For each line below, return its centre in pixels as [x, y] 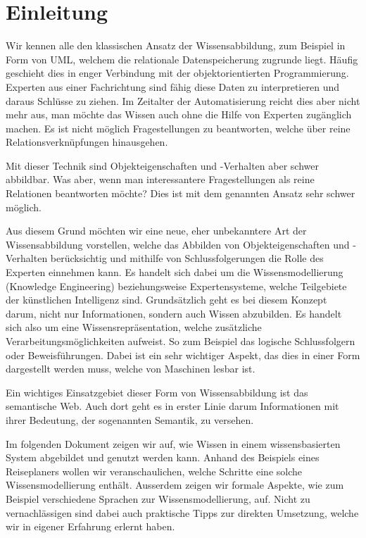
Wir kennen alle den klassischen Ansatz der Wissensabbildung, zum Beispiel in [176, 45]
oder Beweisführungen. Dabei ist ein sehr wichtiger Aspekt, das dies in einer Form [183, 355]
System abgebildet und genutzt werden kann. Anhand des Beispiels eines [163, 457]
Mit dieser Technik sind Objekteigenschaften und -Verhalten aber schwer [162, 165]
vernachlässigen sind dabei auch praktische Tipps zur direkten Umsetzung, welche [182, 512]
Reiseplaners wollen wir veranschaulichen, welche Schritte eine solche [154, 471]
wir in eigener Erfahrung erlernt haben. [90, 526]
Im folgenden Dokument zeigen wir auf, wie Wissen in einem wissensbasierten [173, 443]
